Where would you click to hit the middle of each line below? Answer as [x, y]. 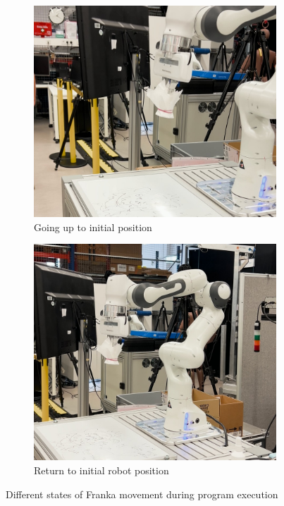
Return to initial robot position [101, 470]
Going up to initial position [93, 227]
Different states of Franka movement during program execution [142, 494]
